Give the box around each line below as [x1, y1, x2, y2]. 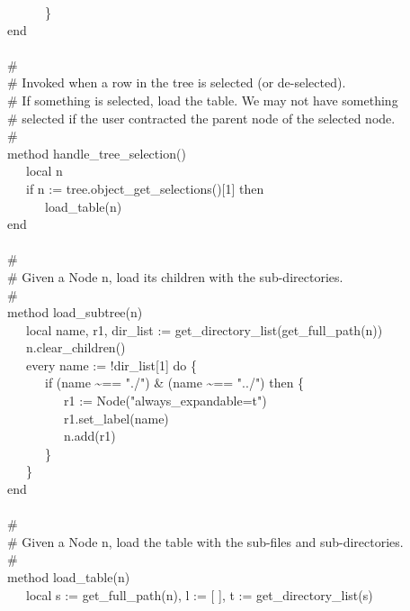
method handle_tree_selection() [7, 143, 186, 162]
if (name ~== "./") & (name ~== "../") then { [44, 373, 305, 392]
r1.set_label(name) [63, 408, 169, 427]
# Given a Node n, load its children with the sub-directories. [7, 267, 343, 286]
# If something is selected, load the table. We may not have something [7, 90, 398, 109]
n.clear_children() [25, 338, 126, 357]
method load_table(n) [7, 568, 130, 586]
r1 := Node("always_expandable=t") [63, 391, 267, 410]
